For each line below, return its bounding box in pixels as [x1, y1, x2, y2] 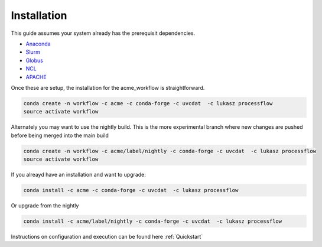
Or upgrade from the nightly [11, 201, 79, 209]
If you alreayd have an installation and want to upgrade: [11, 171, 146, 178]
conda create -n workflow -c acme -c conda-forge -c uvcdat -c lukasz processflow [23, 100, 273, 106]
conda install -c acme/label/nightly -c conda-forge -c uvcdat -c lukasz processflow [23, 217, 282, 225]
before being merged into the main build [11, 132, 109, 139]
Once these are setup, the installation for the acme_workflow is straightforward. [11, 84, 205, 91]
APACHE [25, 73, 47, 80]
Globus [25, 57, 44, 64]
